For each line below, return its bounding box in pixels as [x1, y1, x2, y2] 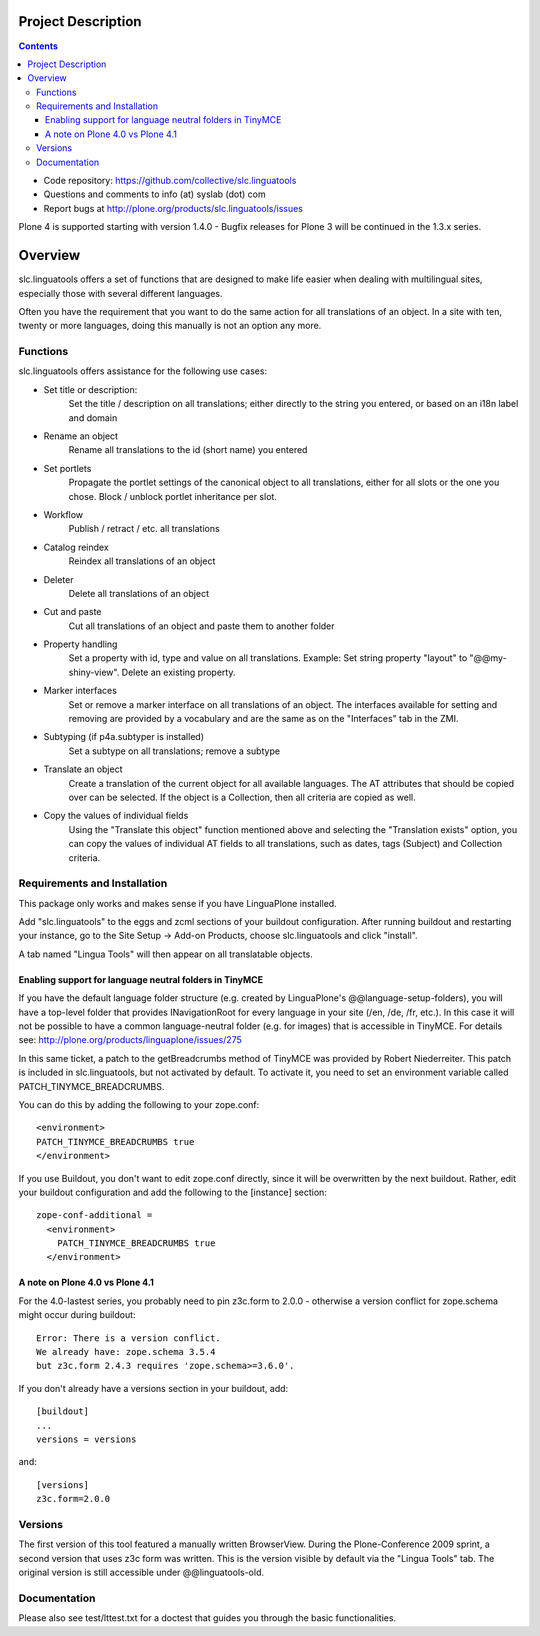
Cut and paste [43, 606, 102, 618]
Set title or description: [43, 383, 138, 395]
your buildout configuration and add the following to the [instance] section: [18, 1186, 327, 1198]
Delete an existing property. [121, 666, 236, 678]
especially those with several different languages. [18, 287, 224, 299]
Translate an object [43, 763, 123, 775]
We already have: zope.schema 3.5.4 [36, 1346, 216, 1358]
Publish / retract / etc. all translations [68, 523, 220, 535]
